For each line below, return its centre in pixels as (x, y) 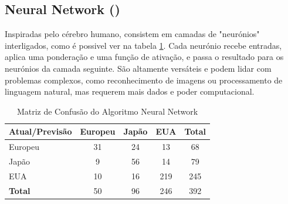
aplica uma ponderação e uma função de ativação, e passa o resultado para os (144, 57)
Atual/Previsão (40, 131)
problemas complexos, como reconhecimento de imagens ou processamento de (144, 80)
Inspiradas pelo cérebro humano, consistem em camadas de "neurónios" (132, 34)
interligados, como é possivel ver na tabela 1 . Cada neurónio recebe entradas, (143, 45)
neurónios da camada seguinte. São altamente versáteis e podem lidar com (138, 68)
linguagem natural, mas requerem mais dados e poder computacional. (130, 91)
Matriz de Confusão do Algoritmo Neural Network (107, 111)
